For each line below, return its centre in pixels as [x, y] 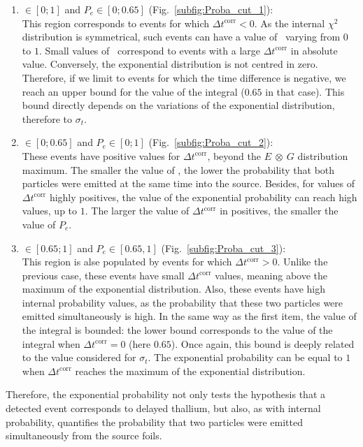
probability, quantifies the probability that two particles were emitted [155, 422]
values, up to [50, 211]
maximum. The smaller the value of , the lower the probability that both [178, 169]
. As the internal [290, 23]
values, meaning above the [271, 275]
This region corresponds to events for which [116, 23]
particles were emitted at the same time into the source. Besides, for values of [188, 183]
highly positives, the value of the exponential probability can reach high [203, 197]
